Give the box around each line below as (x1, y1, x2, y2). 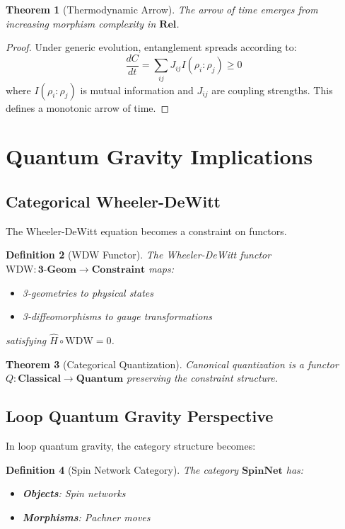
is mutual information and (80, 82, 194, 97)
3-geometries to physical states (22, 285, 153, 300)
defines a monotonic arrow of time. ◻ (6, 100, 170, 115)
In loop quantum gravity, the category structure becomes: (6, 438, 256, 453)
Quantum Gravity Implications (6, 142, 313, 171)
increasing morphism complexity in (6, 16, 156, 30)
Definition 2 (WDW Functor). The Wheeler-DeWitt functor (6, 247, 271, 262)
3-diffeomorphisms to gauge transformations (22, 309, 212, 324)
